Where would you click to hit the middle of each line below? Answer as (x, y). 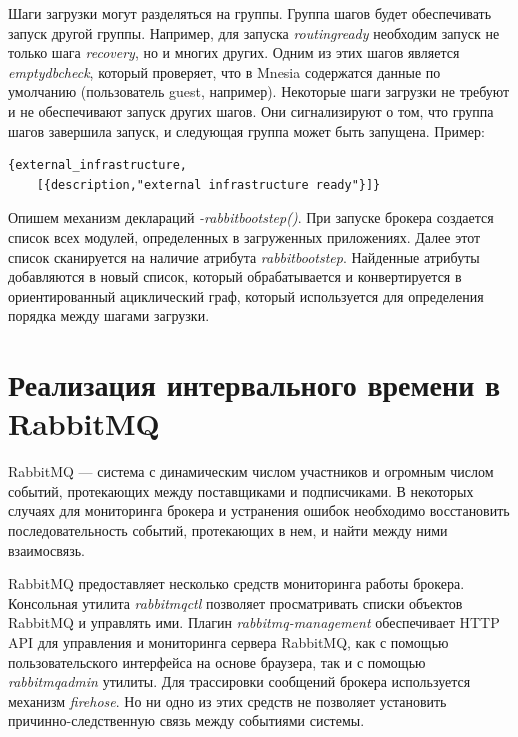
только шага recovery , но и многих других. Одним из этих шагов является (234, 52)
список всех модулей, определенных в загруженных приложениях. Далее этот (244, 236)
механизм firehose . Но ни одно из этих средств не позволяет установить (227, 700)
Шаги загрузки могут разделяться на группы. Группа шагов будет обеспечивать (250, 13)
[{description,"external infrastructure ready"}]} (208, 184)
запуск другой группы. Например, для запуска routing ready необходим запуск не (254, 32)
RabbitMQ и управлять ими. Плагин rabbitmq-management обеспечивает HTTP (254, 622)
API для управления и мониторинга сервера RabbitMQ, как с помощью (228, 641)
